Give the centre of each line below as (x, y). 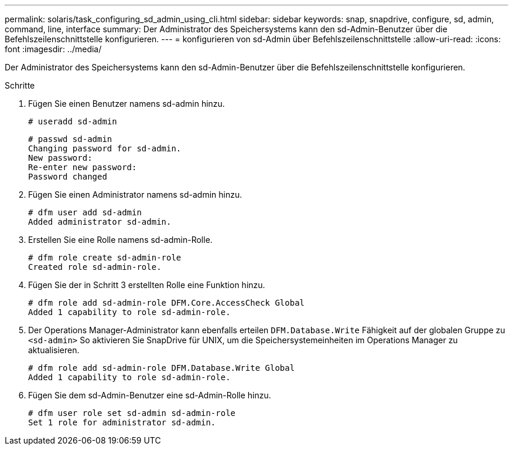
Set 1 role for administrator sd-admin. (122, 422)
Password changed (68, 177)
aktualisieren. (54, 350)
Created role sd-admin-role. (95, 267)
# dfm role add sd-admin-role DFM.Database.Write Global (162, 368)
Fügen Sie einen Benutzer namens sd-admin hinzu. (126, 104)
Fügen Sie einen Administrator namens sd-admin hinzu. (135, 194)
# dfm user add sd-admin (85, 212)
